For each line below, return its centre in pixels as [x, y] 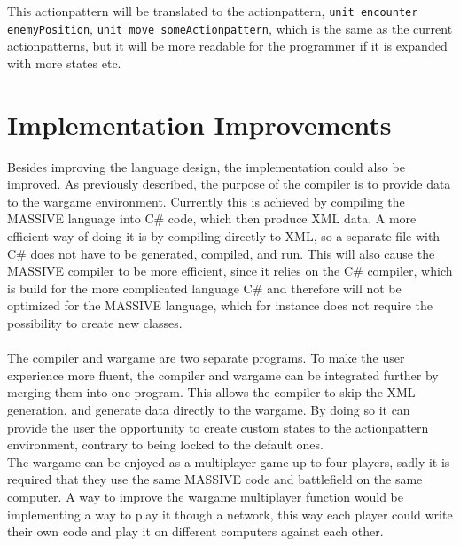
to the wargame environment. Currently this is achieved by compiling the [206, 201]
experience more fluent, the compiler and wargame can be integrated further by [223, 374]
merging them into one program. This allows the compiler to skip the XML [211, 392]
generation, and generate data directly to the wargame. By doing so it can [209, 409]
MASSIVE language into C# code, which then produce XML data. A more [212, 218]
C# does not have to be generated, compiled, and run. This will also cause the [221, 253]
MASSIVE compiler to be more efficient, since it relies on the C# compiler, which [230, 271]
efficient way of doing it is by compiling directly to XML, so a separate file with [224, 236]
